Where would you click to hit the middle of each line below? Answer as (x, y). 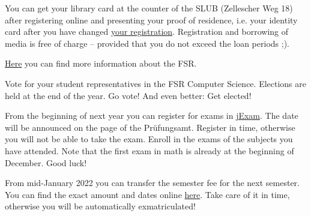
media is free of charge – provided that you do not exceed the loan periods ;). (147, 43)
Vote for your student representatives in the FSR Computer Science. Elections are (155, 83)
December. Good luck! (46, 162)
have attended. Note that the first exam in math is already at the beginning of (149, 150)
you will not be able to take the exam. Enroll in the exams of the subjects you (149, 139)
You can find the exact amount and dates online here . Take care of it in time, (147, 194)
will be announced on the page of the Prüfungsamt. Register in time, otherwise (150, 127)
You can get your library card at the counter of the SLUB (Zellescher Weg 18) (149, 8)
